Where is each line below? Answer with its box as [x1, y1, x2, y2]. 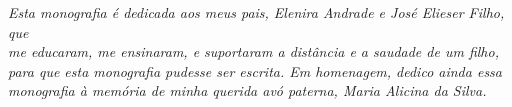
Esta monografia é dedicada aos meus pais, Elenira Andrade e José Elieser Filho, [8, 2, 505, 22]
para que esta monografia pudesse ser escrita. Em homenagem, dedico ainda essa [8, 60, 502, 81]
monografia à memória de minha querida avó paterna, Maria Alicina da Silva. [8, 80, 487, 101]
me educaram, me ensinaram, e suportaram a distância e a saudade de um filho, [8, 41, 499, 62]
